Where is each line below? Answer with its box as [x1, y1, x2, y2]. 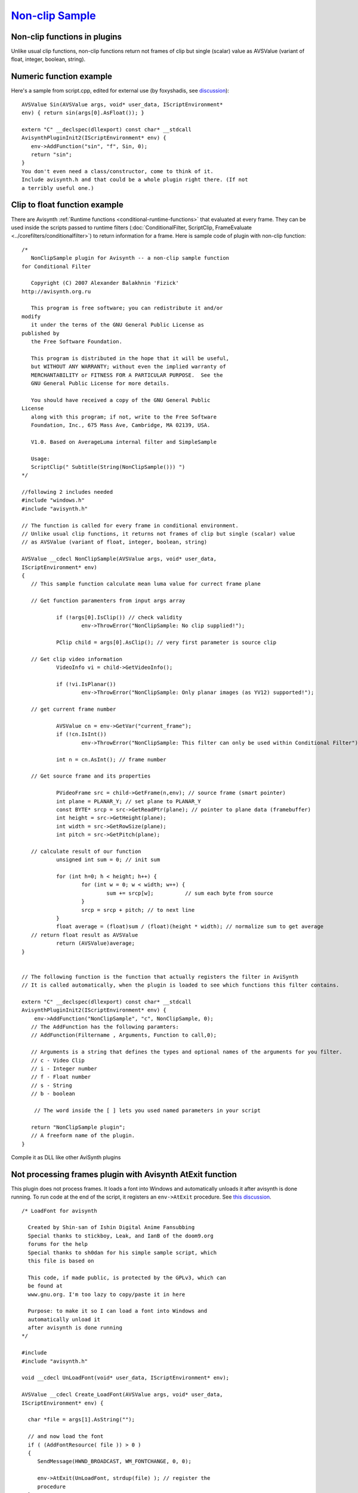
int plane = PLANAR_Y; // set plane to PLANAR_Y [55, 798, 201, 804]
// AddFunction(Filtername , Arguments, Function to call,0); [30, 1032, 217, 1039]
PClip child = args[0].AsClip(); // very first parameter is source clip [55, 639, 277, 646]
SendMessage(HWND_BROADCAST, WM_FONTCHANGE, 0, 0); [37, 1458, 192, 1465]
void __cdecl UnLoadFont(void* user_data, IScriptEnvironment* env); [21, 1374, 230, 1381]
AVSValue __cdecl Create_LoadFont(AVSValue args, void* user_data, [21, 1391, 223, 1398]
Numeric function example [11, 72, 113, 82]
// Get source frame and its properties [30, 773, 151, 779]
